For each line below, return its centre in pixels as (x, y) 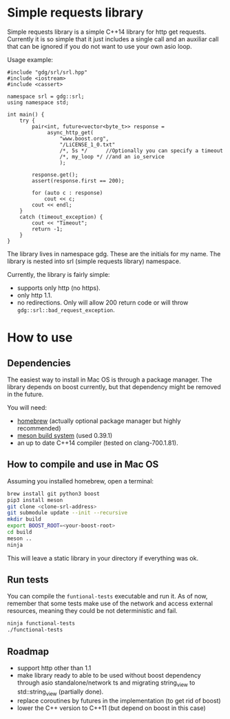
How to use (40, 338)
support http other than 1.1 (54, 668)
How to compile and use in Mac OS (83, 465)
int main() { (26, 114)
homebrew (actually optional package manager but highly (99, 421)
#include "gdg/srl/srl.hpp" (48, 72)
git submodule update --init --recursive (67, 513)
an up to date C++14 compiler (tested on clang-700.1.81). (98, 443)
